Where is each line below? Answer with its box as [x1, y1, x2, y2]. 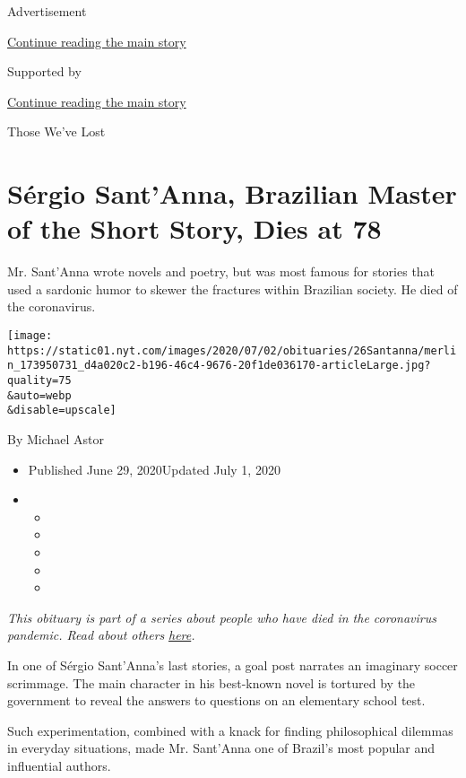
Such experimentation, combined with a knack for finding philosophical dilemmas [7, 721, 453, 739]
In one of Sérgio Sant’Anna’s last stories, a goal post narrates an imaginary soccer [7, 655, 458, 674]
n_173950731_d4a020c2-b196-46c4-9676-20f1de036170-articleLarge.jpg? [7, 359, 431, 372]
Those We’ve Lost [7, 122, 106, 141]
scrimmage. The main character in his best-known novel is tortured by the [7, 673, 416, 692]
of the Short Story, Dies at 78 [7, 210, 382, 247]
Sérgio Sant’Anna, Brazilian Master [7, 175, 457, 212]
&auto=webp [7, 389, 72, 402]
